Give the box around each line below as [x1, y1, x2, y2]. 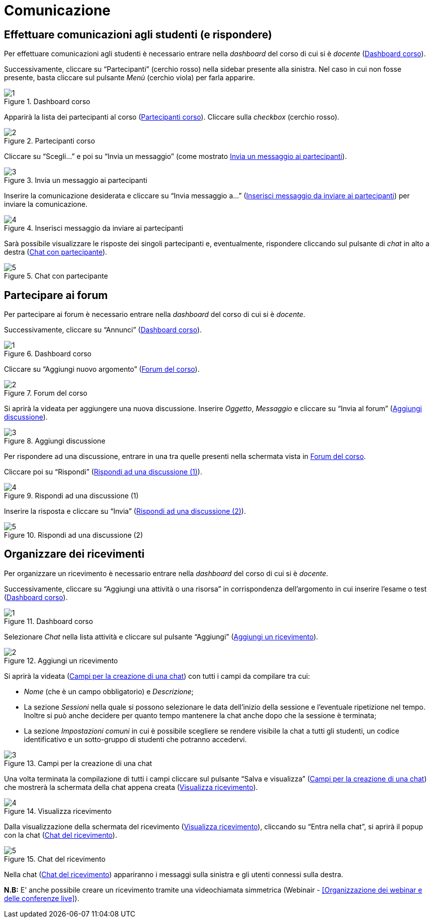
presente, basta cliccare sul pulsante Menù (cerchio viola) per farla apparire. [4, 73, 255, 82]
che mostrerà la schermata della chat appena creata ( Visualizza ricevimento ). [4, 782, 258, 791]
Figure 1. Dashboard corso [4, 97, 90, 106]
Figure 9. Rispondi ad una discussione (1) [4, 491, 139, 500]
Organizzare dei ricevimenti [4, 548, 144, 561]
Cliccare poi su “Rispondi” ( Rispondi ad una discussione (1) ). [4, 467, 202, 476]
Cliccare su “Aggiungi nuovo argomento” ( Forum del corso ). [4, 365, 200, 374]
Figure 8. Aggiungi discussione [4, 437, 106, 446]
